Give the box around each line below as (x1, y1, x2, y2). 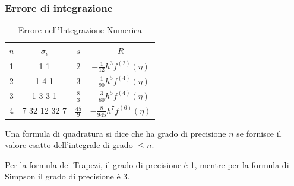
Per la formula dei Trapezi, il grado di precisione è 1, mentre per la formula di (5, 158, 289, 171)
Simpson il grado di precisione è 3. (5, 170, 130, 182)
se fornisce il (236, 127, 282, 139)
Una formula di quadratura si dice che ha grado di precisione (5, 127, 226, 139)
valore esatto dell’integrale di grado (5, 139, 133, 151)
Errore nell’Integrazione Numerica (18, 24, 142, 36)
